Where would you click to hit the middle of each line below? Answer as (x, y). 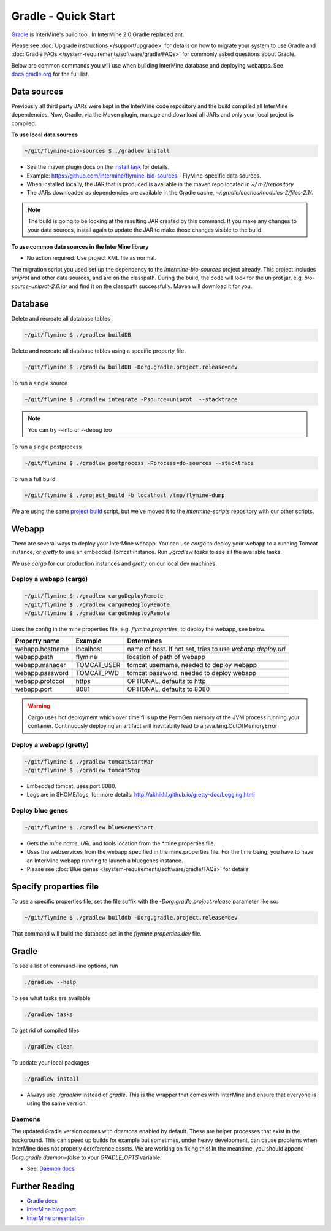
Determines (145, 641)
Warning (39, 706)
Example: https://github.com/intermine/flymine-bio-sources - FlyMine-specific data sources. (144, 176)
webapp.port (33, 689)
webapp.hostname (42, 649)
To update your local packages (50, 1062)
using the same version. (57, 1103)
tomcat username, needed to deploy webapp (192, 665)
